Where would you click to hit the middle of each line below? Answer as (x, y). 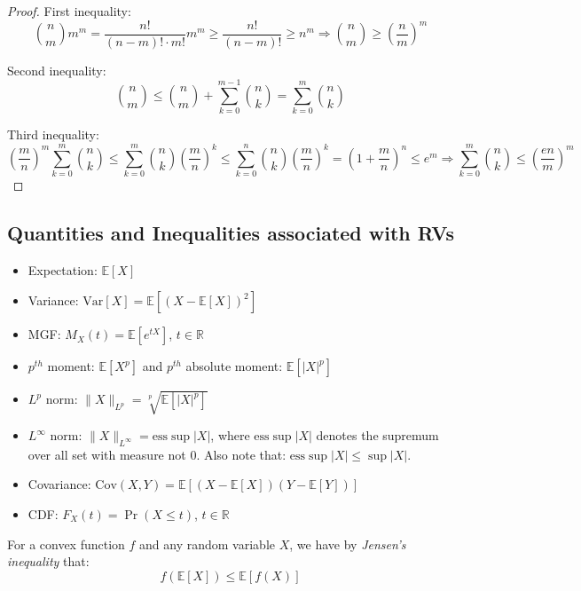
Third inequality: (53, 134)
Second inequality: (57, 70)
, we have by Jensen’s (348, 544)
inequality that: (48, 561)
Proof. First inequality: (69, 11)
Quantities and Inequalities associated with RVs (231, 233)
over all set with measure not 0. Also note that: (157, 454)
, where (230, 435)
